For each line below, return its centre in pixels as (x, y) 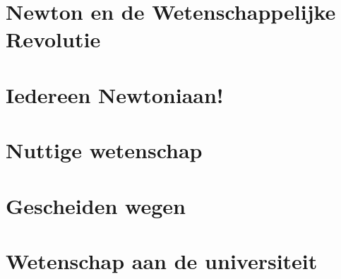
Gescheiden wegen (96, 205)
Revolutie (53, 39)
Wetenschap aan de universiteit (162, 260)
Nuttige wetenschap (104, 150)
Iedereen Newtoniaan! (115, 94)
